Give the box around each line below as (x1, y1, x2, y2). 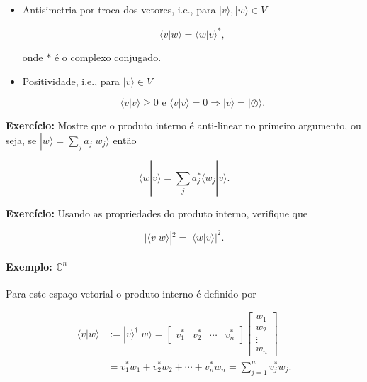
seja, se (6, 132, 37, 147)
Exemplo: (6, 258, 52, 273)
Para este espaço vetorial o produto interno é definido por (6, 285, 256, 300)
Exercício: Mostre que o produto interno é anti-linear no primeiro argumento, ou (6, 118, 361, 133)
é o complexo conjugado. (54, 50, 162, 65)
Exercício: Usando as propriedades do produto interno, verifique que (6, 205, 307, 220)
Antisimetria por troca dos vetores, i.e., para (22, 2, 216, 16)
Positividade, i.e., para (22, 73, 120, 88)
